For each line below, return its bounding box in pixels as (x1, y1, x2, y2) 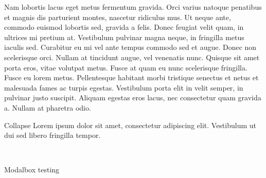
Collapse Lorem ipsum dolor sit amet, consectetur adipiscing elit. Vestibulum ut (4, 119, 256, 130)
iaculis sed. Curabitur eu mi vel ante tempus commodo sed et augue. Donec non (4, 42, 257, 52)
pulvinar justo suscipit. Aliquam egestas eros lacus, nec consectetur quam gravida (4, 92, 261, 103)
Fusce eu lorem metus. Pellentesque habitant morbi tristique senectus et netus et (4, 72, 259, 83)
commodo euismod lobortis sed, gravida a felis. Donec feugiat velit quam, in (4, 22, 244, 32)
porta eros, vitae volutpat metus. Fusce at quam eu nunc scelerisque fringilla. (4, 62, 247, 73)
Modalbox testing (4, 164, 60, 175)
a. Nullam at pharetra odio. (4, 102, 91, 113)
